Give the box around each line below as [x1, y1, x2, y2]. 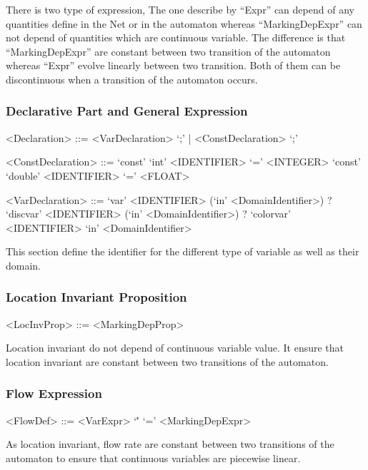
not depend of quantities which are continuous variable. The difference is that [6, 30, 346, 45]
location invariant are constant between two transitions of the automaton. [6, 354, 329, 369]
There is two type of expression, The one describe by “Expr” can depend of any [6, 2, 354, 16]
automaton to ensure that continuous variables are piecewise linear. [6, 450, 301, 465]
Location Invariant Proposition [6, 288, 187, 306]
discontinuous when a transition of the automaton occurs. [6, 71, 258, 86]
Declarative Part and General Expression [6, 102, 248, 120]
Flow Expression [6, 384, 102, 402]
